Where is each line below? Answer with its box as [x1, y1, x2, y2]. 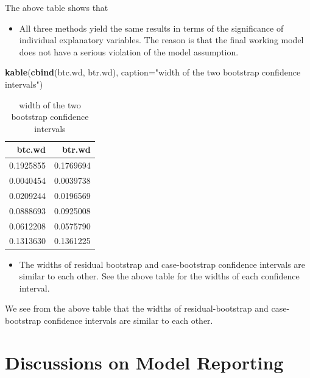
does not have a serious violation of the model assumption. [19, 45, 239, 58]
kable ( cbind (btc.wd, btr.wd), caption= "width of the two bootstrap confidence [5, 66, 301, 79]
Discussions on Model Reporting [5, 349, 284, 374]
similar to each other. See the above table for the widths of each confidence [19, 270, 300, 282]
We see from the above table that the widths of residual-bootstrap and [5, 302, 269, 315]
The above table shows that [5, 1, 108, 13]
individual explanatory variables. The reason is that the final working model [19, 33, 304, 46]
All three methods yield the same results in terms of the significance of [19, 21, 284, 34]
